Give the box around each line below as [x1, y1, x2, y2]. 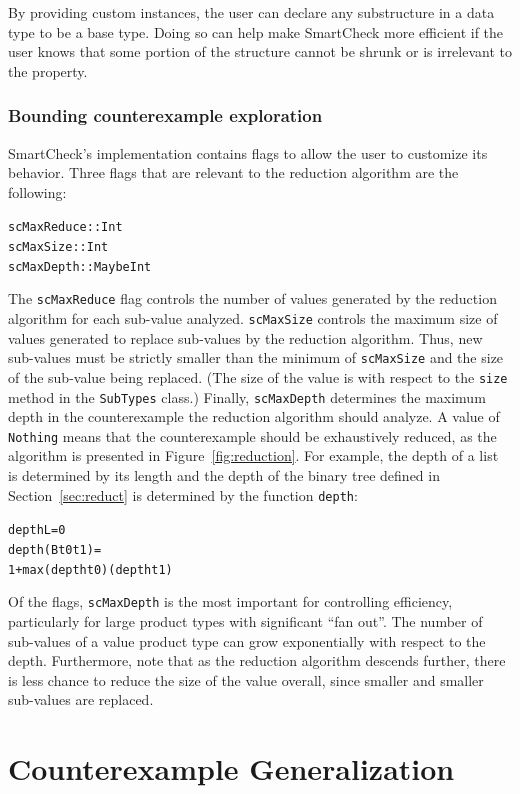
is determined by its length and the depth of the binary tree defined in [8, 465, 440, 486]
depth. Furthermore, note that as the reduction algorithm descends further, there [8, 650, 506, 671]
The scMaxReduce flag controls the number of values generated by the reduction [8, 288, 497, 309]
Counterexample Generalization [8, 748, 455, 789]
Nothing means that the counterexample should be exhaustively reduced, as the [8, 425, 497, 446]
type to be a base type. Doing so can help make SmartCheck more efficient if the [8, 21, 504, 42]
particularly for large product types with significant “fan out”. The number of [8, 610, 483, 631]
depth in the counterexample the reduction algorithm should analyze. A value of [8, 406, 500, 427]
